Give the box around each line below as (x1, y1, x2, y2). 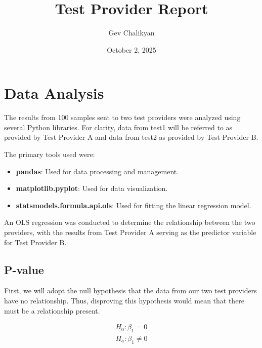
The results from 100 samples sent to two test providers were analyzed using (4, 112, 241, 123)
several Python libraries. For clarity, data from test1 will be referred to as (4, 122, 233, 132)
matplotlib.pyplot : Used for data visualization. (16, 183, 168, 194)
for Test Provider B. (4, 237, 67, 247)
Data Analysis (4, 83, 104, 103)
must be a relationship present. (4, 305, 100, 316)
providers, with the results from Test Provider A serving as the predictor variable (4, 227, 256, 237)
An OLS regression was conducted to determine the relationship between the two (4, 217, 255, 227)
